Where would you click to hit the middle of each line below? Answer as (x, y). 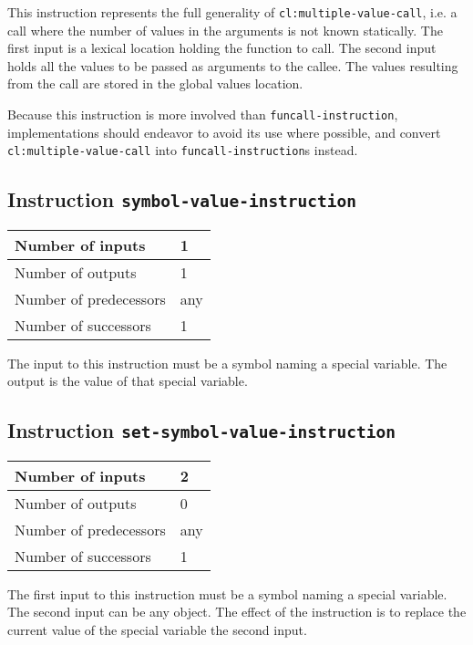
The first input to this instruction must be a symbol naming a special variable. (227, 593)
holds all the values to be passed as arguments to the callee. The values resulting (233, 65)
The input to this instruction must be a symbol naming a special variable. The (227, 363)
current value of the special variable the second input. (157, 629)
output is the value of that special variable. (128, 381)
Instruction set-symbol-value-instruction (202, 430)
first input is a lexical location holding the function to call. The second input (222, 48)
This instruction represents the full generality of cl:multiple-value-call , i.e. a (232, 12)
